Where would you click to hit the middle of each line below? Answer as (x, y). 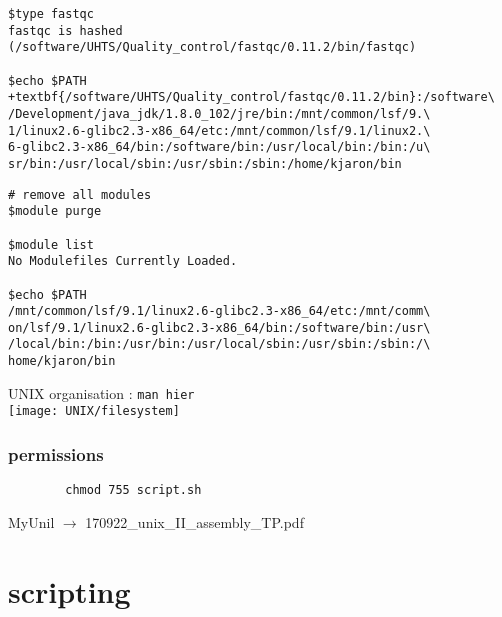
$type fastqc (51, 14)
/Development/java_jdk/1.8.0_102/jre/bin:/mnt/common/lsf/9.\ (219, 113)
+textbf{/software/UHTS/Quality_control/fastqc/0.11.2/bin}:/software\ (251, 97)
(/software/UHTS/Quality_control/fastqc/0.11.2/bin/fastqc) (212, 47)
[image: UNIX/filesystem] (94, 411)
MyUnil (31, 521)
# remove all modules (80, 194)
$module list (51, 244)
